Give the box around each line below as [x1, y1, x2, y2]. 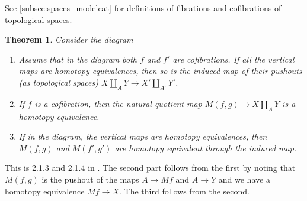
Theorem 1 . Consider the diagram [5, 33, 133, 46]
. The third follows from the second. [119, 184, 250, 197]
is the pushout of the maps [41, 173, 139, 185]
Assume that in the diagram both [18, 53, 137, 65]
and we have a [218, 173, 270, 185]
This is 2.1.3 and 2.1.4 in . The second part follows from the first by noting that [5, 161, 296, 174]
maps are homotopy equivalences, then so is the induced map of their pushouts [18, 64, 302, 77]
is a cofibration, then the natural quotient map [34, 97, 202, 109]
